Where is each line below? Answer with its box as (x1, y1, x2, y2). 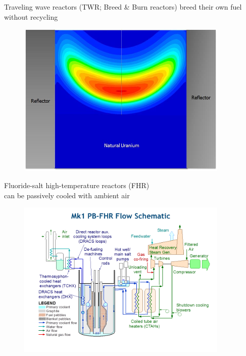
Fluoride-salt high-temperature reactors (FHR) (4, 180, 150, 190)
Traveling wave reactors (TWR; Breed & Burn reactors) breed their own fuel (4, 2, 242, 12)
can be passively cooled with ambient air (4, 190, 130, 200)
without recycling (4, 11, 58, 22)
